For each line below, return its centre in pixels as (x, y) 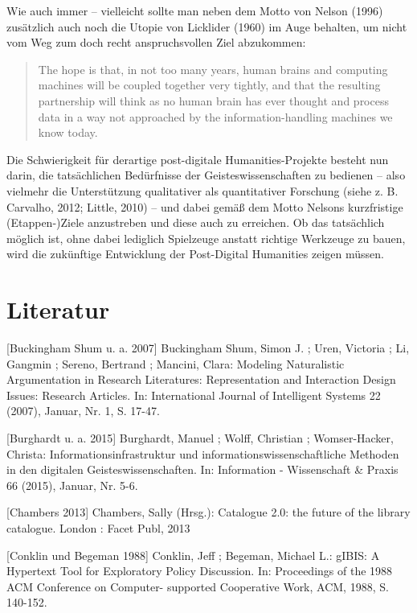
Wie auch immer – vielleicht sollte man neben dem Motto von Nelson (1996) (195, 10)
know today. (68, 132)
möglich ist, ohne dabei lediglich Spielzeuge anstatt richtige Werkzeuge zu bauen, (206, 238)
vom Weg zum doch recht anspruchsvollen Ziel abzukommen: (156, 42)
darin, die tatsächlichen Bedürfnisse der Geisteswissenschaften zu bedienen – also (206, 175)
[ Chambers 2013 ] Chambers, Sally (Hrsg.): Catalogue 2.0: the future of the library (208, 512)
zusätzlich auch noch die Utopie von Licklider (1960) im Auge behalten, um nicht (207, 26)
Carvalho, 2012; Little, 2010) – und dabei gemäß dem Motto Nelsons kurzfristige (205, 206)
